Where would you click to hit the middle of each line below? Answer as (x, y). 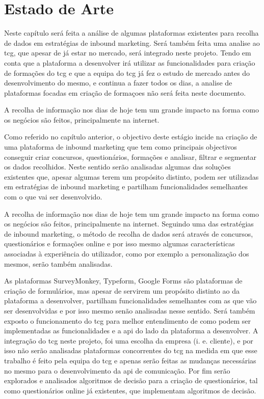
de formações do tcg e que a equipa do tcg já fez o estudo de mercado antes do (127, 73)
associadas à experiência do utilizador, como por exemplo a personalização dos (127, 253)
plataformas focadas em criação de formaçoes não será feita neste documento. (125, 92)
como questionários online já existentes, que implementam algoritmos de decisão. (130, 390)
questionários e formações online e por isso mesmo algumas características (120, 244)
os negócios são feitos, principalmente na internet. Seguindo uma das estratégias (129, 224)
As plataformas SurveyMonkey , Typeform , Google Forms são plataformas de (123, 281)
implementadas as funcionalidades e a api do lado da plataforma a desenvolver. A (131, 331)
